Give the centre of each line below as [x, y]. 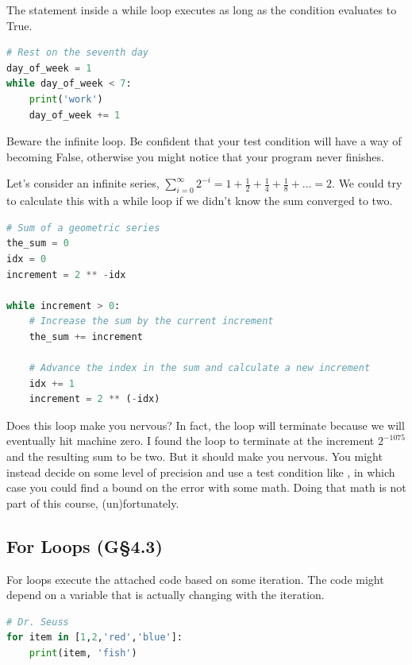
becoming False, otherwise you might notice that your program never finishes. [195, 156]
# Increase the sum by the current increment [151, 321]
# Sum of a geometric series [83, 228]
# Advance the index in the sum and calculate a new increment [200, 368]
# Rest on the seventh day [77, 53]
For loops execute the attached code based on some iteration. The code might [195, 579]
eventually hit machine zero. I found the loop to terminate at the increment [191, 441]
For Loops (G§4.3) [85, 545]
